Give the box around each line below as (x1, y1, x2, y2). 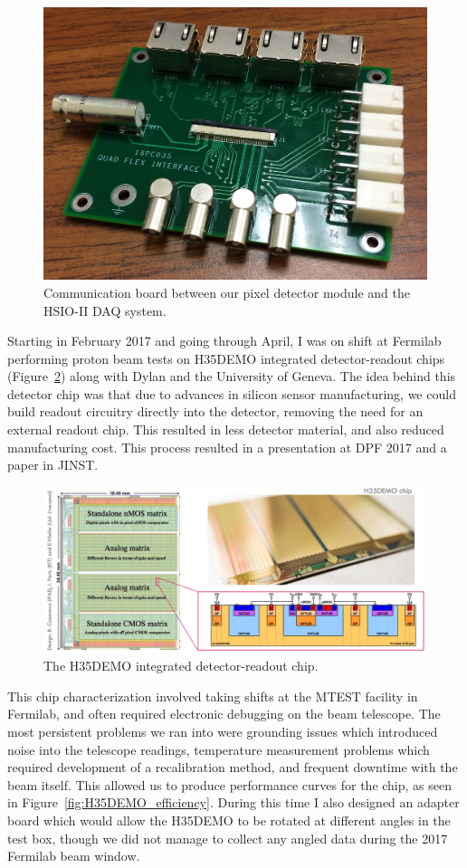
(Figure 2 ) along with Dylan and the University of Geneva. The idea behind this (7, 367, 456, 386)
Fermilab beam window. (7, 846, 140, 865)
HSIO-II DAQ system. (43, 300, 167, 320)
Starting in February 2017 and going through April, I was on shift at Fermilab (7, 331, 442, 350)
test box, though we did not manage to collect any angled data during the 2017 (7, 828, 448, 847)
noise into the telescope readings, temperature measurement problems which (7, 739, 430, 758)
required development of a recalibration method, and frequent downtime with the (7, 758, 458, 777)
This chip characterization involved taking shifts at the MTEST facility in (7, 686, 418, 705)
